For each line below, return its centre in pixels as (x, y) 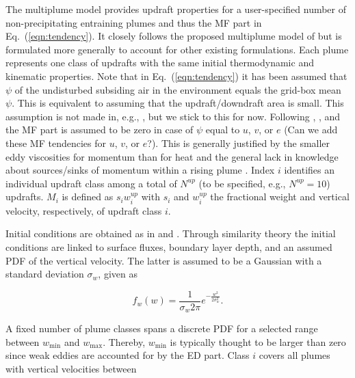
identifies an (310, 170)
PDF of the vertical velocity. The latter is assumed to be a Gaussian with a (164, 260)
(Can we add (311, 130)
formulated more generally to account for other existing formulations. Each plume (177, 49)
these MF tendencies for (56, 143)
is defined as (88, 197)
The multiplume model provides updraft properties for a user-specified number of (176, 9)
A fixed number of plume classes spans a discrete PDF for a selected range (162, 328)
